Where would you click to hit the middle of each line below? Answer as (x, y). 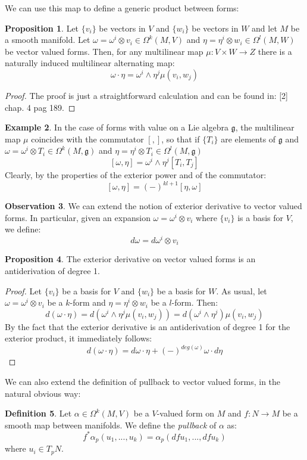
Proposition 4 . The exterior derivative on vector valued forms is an (130, 259)
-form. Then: (195, 302)
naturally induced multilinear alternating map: (90, 63)
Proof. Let (23, 290)
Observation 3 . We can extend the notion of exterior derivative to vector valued (153, 206)
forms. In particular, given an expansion (78, 217)
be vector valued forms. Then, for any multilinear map (104, 51)
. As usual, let (242, 290)
